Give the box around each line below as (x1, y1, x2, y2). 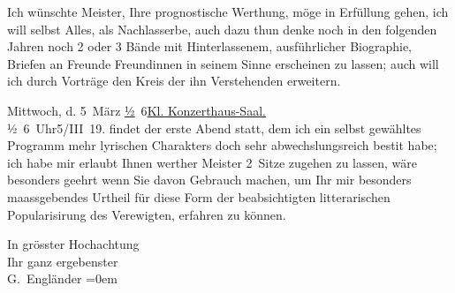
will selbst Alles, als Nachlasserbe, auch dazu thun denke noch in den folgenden (7, 19, 437, 38)
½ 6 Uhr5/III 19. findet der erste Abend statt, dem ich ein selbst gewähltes (7, 118, 421, 137)
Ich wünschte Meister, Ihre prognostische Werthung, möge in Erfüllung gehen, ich (7, 3, 449, 20)
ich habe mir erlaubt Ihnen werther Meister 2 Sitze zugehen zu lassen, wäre (7, 153, 417, 171)
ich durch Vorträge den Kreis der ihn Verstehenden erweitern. (7, 71, 341, 90)
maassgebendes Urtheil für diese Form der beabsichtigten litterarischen (7, 187, 391, 206)
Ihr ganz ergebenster (7, 252, 118, 270)
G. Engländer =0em (7, 269, 118, 288)
